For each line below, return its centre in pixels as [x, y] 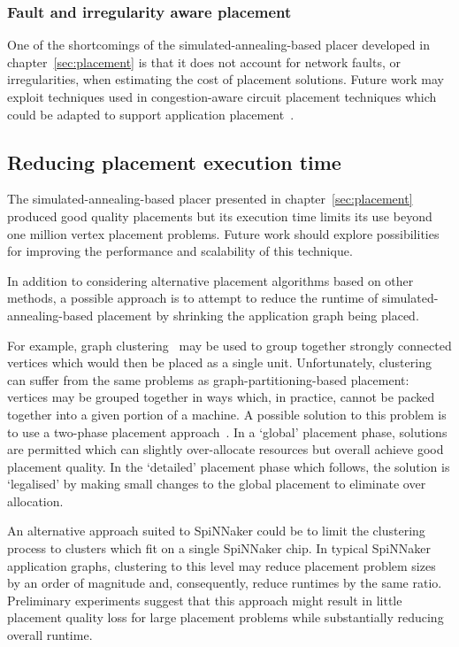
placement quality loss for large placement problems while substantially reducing [226, 617]
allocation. [35, 501]
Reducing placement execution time [174, 162]
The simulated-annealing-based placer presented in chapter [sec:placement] [210, 199]
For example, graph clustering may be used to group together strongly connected [229, 345]
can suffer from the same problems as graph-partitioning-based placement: [208, 379]
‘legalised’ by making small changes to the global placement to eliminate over [217, 484]
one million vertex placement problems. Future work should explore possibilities [223, 233]
